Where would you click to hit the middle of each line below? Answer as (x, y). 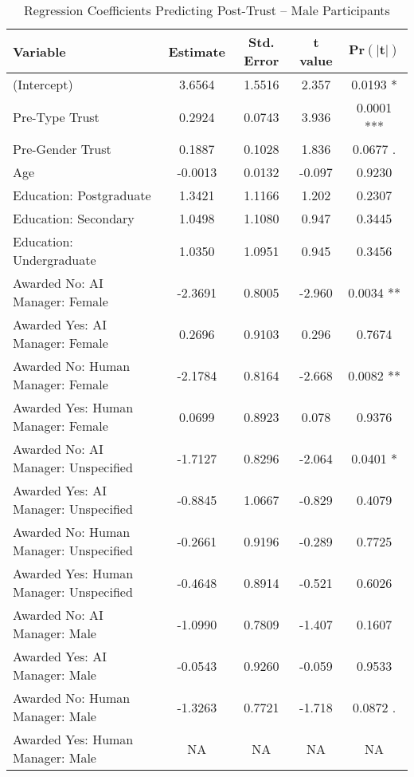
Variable (39, 51)
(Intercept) (43, 84)
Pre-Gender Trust (62, 149)
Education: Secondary (74, 218)
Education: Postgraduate (82, 195)
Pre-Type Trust (56, 116)
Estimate (197, 51)
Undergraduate (55, 260)
